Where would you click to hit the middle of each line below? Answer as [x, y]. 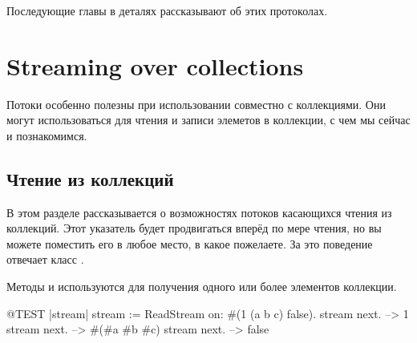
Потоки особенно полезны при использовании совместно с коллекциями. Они [196, 104]
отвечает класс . [45, 259]
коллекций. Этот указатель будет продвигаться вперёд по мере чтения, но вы [194, 228]
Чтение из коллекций [90, 178]
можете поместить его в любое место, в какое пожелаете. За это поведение [190, 243]
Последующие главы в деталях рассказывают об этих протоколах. [167, 10]
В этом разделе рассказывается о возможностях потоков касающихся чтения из [199, 212]
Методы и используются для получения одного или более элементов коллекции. [202, 287]
